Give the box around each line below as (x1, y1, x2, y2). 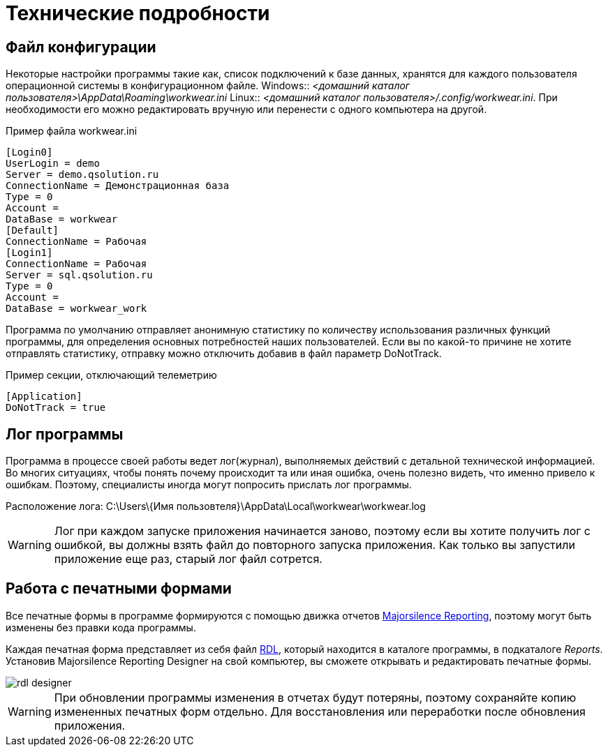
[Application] (6, 391, 82, 403)
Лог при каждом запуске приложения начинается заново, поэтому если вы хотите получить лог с (54, 524, 591, 539)
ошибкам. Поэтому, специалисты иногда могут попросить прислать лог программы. (6, 479, 412, 491)
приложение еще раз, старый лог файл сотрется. (54, 552, 322, 566)
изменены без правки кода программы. (6, 621, 196, 633)
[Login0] (6, 146, 53, 158)
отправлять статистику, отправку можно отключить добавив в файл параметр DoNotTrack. (6, 347, 442, 360)
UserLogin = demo (6, 158, 100, 170)
